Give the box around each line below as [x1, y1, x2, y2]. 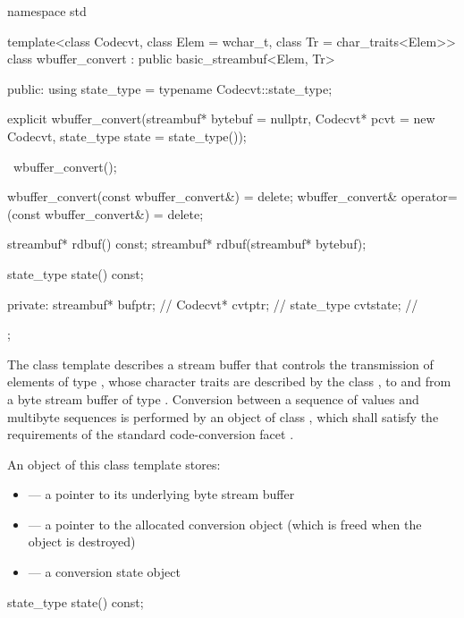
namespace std [7, 2, 87, 20]
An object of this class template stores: [7, 454, 221, 473]
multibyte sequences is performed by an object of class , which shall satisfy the [7, 407, 439, 426]
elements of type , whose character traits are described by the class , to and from [7, 372, 451, 391]
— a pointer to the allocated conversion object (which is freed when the [28, 514, 422, 533]
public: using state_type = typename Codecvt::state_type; [7, 79, 333, 97]
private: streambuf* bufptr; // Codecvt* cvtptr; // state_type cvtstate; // [7, 294, 418, 313]
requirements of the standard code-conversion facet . [7, 425, 294, 444]
